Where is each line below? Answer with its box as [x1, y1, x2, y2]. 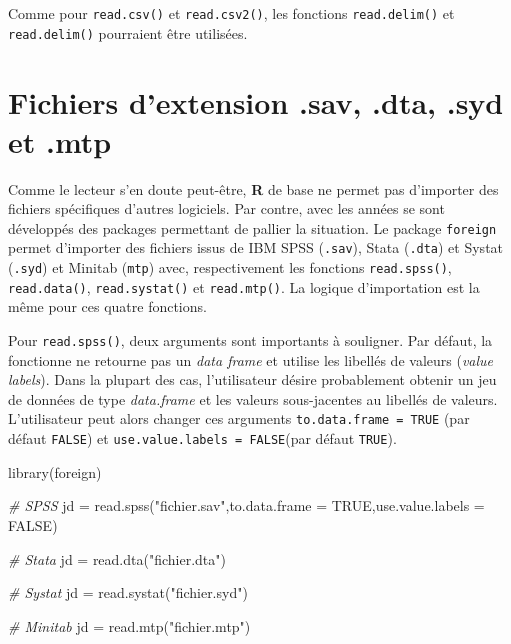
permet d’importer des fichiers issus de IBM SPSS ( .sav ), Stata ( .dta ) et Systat [8, 237, 504, 258]
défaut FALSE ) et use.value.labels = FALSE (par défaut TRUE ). [8, 428, 397, 449]
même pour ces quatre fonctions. [8, 296, 207, 317]
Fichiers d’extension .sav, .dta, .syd [8, 81, 504, 122]
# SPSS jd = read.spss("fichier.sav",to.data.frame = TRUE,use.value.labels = [8, 495, 485, 516]
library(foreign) [8, 461, 102, 482]
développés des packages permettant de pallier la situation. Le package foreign [8, 217, 497, 238]
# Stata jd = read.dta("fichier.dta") [8, 548, 226, 569]
